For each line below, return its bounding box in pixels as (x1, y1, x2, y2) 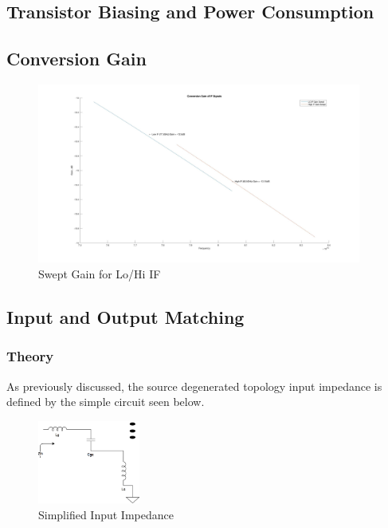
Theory (6, 346, 54, 366)
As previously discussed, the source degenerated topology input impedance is (6, 377, 382, 394)
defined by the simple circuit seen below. (6, 393, 205, 410)
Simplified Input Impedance (38, 506, 174, 522)
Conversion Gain (6, 46, 147, 71)
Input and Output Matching (6, 304, 245, 329)
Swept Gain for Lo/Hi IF (38, 266, 161, 282)
